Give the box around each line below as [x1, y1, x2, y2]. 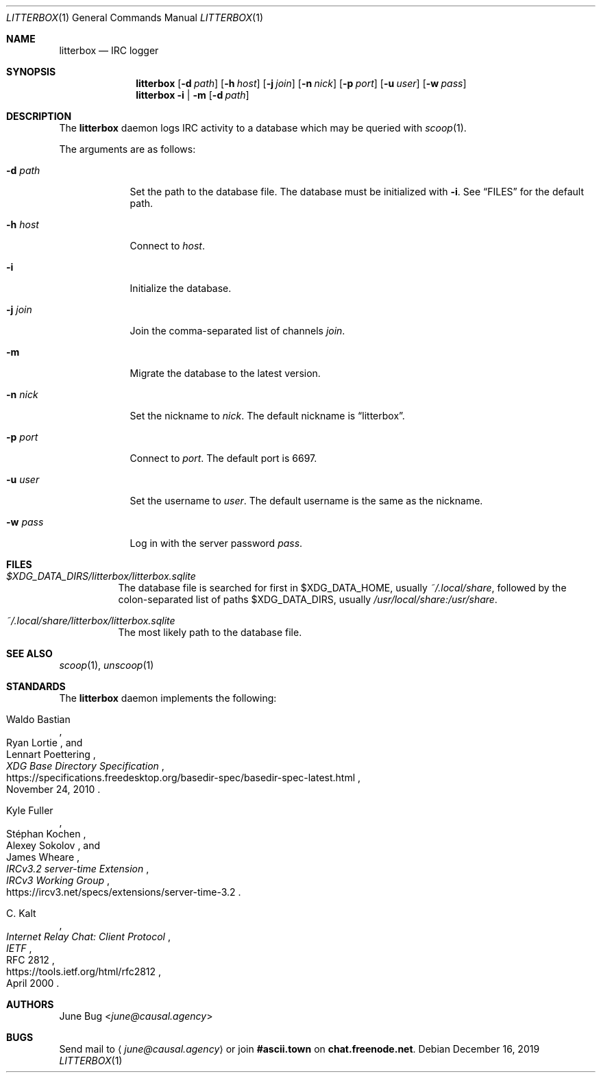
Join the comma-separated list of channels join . [130, 325, 345, 336]
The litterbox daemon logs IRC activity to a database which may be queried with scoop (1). [59, 122, 467, 134]
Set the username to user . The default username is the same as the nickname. [130, 495, 483, 506]
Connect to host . [130, 240, 205, 252]
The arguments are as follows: [59, 143, 196, 155]
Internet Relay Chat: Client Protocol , [6, 931, 171, 942]
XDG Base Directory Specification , [6, 760, 164, 772]
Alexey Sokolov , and [6, 840, 101, 851]
